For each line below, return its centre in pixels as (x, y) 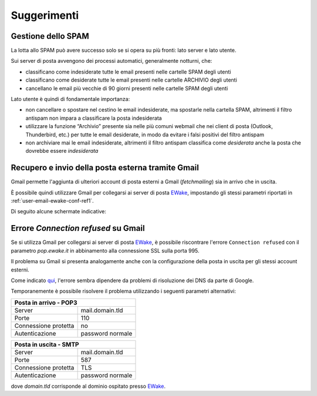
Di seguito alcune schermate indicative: (59, 212)
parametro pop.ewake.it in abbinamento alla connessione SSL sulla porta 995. (105, 250)
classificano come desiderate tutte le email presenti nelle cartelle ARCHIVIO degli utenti (131, 80)
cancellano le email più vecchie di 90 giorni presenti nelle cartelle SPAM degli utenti (127, 88)
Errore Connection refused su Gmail (78, 228)
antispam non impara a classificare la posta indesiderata (94, 118)
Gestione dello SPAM (50, 36)
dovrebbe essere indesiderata (62, 151)
